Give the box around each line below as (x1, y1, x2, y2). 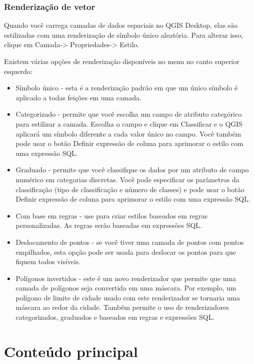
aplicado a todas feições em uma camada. (15, 92, 142, 102)
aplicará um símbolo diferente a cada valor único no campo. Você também (15, 128, 241, 139)
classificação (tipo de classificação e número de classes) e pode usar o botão (15, 184, 245, 194)
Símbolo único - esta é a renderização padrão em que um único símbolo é (15, 82, 238, 93)
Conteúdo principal (4, 341, 138, 361)
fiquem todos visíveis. (15, 256, 81, 267)
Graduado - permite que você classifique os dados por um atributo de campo (15, 164, 249, 175)
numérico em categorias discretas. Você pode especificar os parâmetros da (15, 174, 240, 184)
